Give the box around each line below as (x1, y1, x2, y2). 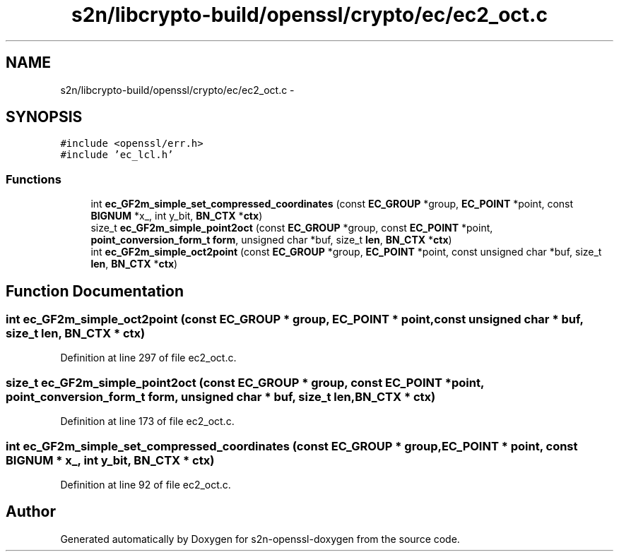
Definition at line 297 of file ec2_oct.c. (60, 352, 237, 364)
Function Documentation (6, 282, 184, 300)
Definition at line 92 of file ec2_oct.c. (60, 478, 231, 491)
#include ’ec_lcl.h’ (60, 149, 174, 161)
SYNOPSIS (6, 108, 83, 126)
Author (6, 503, 56, 521)
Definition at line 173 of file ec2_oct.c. (60, 415, 235, 428)
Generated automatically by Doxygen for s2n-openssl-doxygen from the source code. (60, 532, 460, 545)
